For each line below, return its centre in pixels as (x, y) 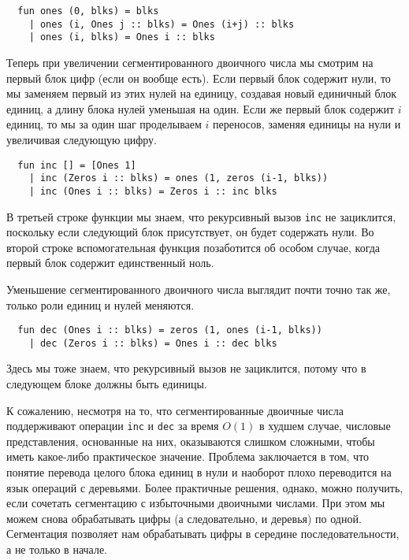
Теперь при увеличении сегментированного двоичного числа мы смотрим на (190, 62)
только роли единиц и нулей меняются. (100, 304)
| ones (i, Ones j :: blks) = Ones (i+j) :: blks (162, 24)
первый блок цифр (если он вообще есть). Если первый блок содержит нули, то (199, 78)
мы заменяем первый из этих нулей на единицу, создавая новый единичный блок (202, 93)
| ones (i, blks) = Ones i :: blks (122, 37)
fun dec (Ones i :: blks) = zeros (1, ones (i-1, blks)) (170, 330)
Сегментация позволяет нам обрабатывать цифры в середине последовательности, (203, 534)
